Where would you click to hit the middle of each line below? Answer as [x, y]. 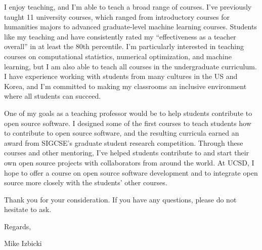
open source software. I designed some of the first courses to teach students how [128, 123]
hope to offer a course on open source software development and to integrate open [131, 172]
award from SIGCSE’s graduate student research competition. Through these [124, 142]
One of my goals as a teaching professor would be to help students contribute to [128, 113]
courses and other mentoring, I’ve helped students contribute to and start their [127, 153]
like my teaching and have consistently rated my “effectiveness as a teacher [120, 36]
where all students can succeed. [53, 96]
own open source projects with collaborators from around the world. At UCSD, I [129, 162]
